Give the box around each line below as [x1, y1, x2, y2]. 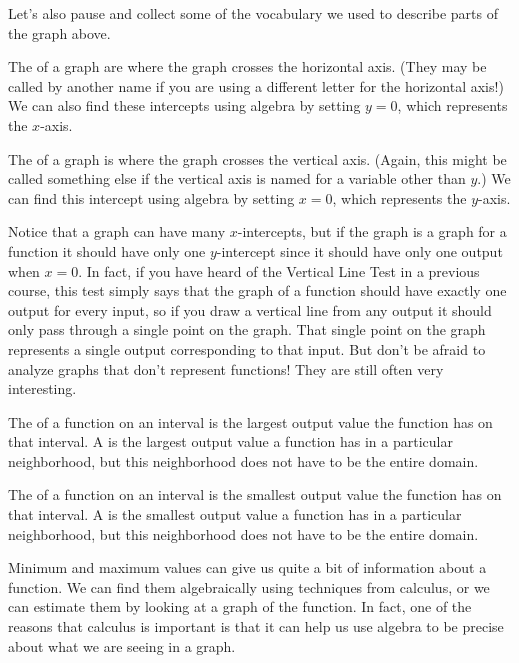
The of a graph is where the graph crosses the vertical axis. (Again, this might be [8, 148, 507, 169]
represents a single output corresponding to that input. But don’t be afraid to [8, 338, 486, 359]
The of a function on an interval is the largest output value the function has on [8, 411, 493, 432]
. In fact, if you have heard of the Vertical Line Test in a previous [78, 260, 480, 281]
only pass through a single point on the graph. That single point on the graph [8, 319, 486, 340]
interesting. [8, 378, 77, 399]
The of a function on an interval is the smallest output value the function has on [8, 484, 502, 505]
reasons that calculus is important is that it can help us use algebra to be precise [8, 616, 504, 637]
